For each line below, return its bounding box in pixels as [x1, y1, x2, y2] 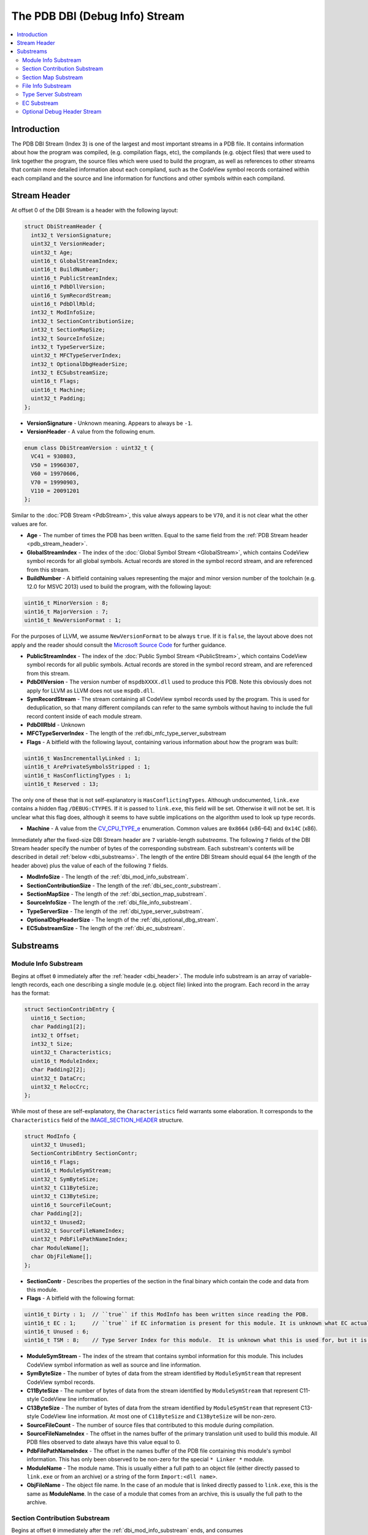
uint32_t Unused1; [31, 1141, 86, 1148]
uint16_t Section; [31, 1014, 86, 1022]
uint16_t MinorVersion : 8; [24, 599, 109, 607]
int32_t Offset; [31, 1032, 80, 1039]
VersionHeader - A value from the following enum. [26, 428, 156, 435]
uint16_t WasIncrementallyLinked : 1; [24, 755, 141, 761]
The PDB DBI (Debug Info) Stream [11, 9, 185, 23]
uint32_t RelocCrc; [31, 1083, 90, 1090]
